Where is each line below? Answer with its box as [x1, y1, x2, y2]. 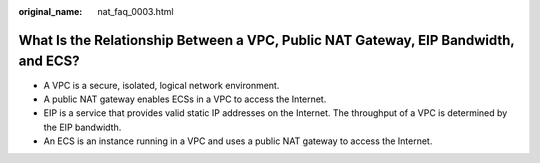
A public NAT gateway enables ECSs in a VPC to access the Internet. [43, 93, 327, 105]
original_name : [18, 6, 83, 17]
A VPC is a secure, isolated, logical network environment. [43, 79, 280, 91]
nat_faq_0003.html [97, 6, 174, 17]
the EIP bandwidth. [43, 121, 122, 133]
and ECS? [18, 53, 80, 70]
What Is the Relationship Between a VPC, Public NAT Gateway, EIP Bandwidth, [18, 31, 515, 49]
